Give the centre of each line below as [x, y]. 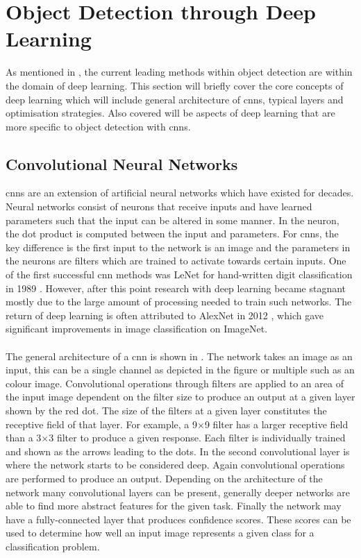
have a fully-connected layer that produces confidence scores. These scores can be [178, 519]
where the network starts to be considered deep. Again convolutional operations [175, 465]
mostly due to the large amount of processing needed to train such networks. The [179, 302]
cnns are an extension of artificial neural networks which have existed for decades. [180, 193]
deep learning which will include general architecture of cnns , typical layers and [175, 99]
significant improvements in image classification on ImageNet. [137, 329]
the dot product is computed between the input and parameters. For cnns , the [172, 234]
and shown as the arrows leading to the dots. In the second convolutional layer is [178, 451]
